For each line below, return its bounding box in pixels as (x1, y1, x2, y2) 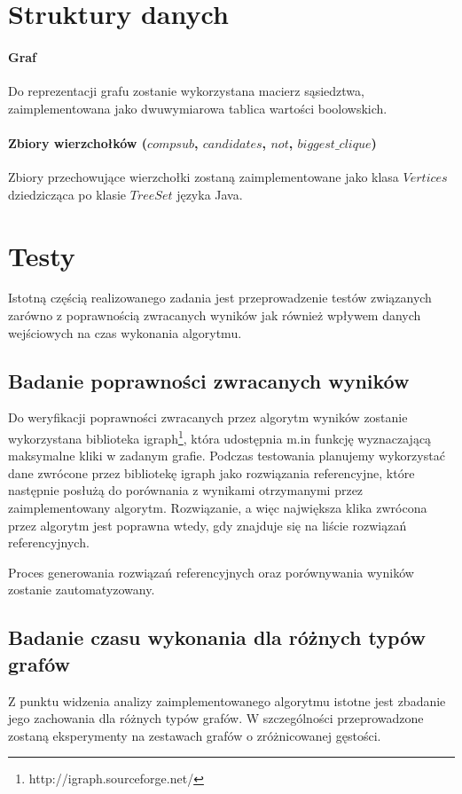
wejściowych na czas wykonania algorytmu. (8, 323, 242, 342)
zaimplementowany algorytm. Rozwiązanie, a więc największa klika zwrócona (8, 499, 427, 517)
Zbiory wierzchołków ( (8, 133, 148, 152)
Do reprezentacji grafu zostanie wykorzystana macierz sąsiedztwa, (8, 82, 364, 100)
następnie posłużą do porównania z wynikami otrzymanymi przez (8, 481, 364, 499)
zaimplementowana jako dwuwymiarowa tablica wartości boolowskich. (8, 98, 388, 117)
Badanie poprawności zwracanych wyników (8, 366, 410, 394)
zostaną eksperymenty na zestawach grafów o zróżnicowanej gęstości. (8, 726, 381, 744)
